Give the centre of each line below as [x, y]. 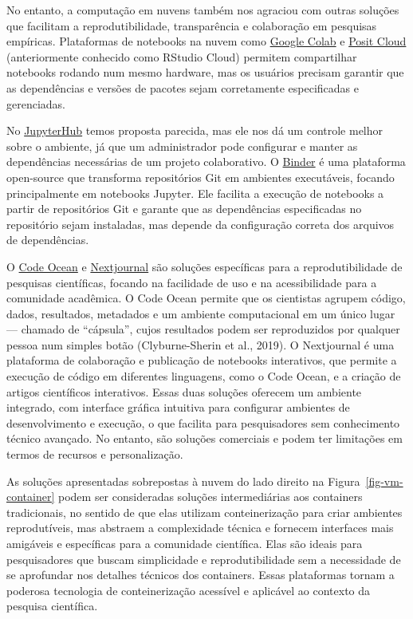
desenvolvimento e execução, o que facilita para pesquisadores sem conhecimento [203, 422]
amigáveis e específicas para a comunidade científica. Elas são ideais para [185, 543]
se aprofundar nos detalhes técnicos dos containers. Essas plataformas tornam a [201, 575]
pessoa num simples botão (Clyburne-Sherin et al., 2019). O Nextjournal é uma [201, 344]
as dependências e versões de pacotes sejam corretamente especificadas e [183, 87]
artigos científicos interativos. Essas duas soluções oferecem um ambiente [184, 391]
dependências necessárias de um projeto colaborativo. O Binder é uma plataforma [206, 162]
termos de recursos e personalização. [95, 454]
